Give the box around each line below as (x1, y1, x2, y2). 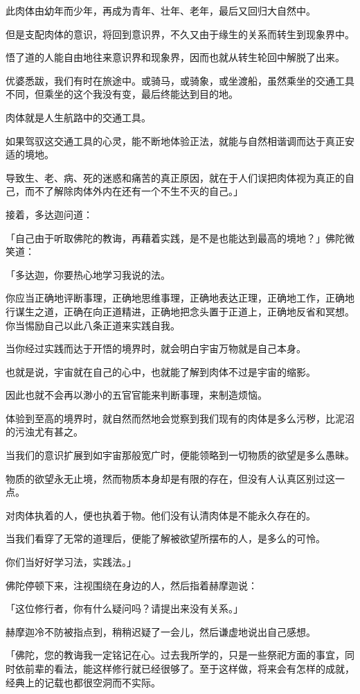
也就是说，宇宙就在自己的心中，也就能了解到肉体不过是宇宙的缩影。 (6, 364, 316, 379)
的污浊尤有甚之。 (6, 424, 83, 439)
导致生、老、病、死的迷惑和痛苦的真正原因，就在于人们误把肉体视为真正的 (6, 170, 345, 184)
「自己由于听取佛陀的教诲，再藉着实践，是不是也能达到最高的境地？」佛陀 (6, 230, 345, 245)
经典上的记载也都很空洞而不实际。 (6, 675, 161, 689)
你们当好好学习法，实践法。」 (6, 555, 136, 569)
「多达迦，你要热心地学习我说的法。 (6, 267, 170, 281)
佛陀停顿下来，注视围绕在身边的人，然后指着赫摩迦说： (6, 578, 258, 592)
